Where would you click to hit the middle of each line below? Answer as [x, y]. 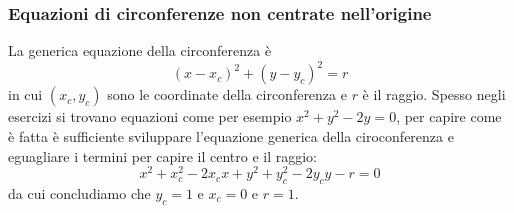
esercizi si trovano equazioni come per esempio [150, 116]
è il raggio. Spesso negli [434, 94]
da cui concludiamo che [79, 192]
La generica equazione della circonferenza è [140, 50]
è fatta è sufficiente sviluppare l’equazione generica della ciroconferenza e [231, 135]
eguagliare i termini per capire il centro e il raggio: [163, 155]
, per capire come [449, 116]
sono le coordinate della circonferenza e [227, 94]
